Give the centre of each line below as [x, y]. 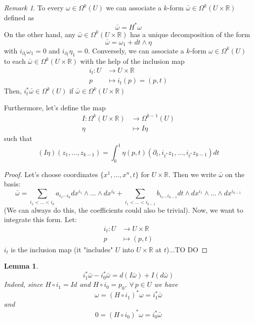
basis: [12, 184]
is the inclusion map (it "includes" [62, 249]
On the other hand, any [40, 34]
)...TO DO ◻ [187, 249]
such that [18, 138]
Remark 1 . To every [34, 7]
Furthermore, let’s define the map [55, 107]
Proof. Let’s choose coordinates [51, 174]
